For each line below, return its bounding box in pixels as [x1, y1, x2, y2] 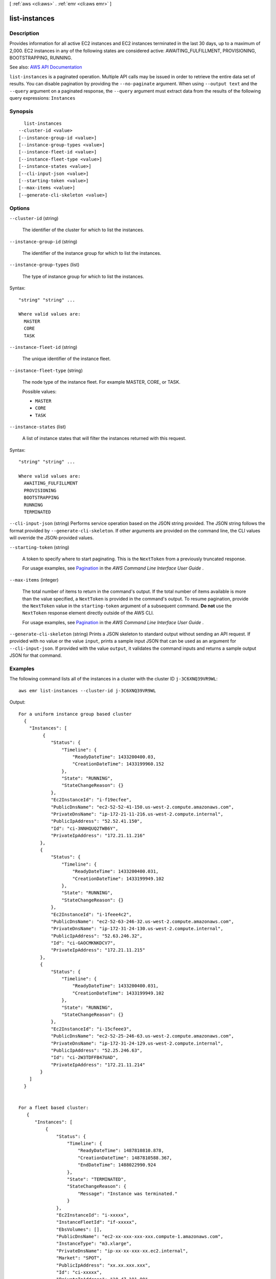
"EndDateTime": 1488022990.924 [77, 1162, 156, 1168]
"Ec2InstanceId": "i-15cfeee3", [51, 1026, 132, 1032]
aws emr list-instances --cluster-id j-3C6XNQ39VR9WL [18, 688, 156, 693]
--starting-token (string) [9, 544, 70, 550]
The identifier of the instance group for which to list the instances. [22, 250, 162, 256]
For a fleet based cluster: [18, 1105, 89, 1111]
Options [9, 205, 30, 212]
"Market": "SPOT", [56, 1255, 102, 1261]
